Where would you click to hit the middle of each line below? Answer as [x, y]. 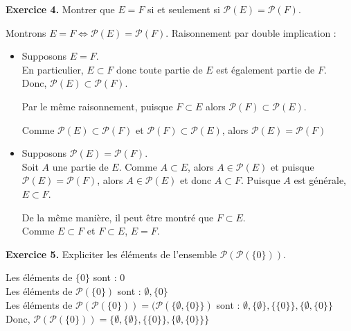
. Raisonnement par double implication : [251, 32]
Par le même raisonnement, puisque [97, 106]
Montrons [26, 32]
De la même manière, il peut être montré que [118, 217]
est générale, [320, 180]
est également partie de [265, 69]
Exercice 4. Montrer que [60, 9]
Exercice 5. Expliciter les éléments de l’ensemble [111, 254]
